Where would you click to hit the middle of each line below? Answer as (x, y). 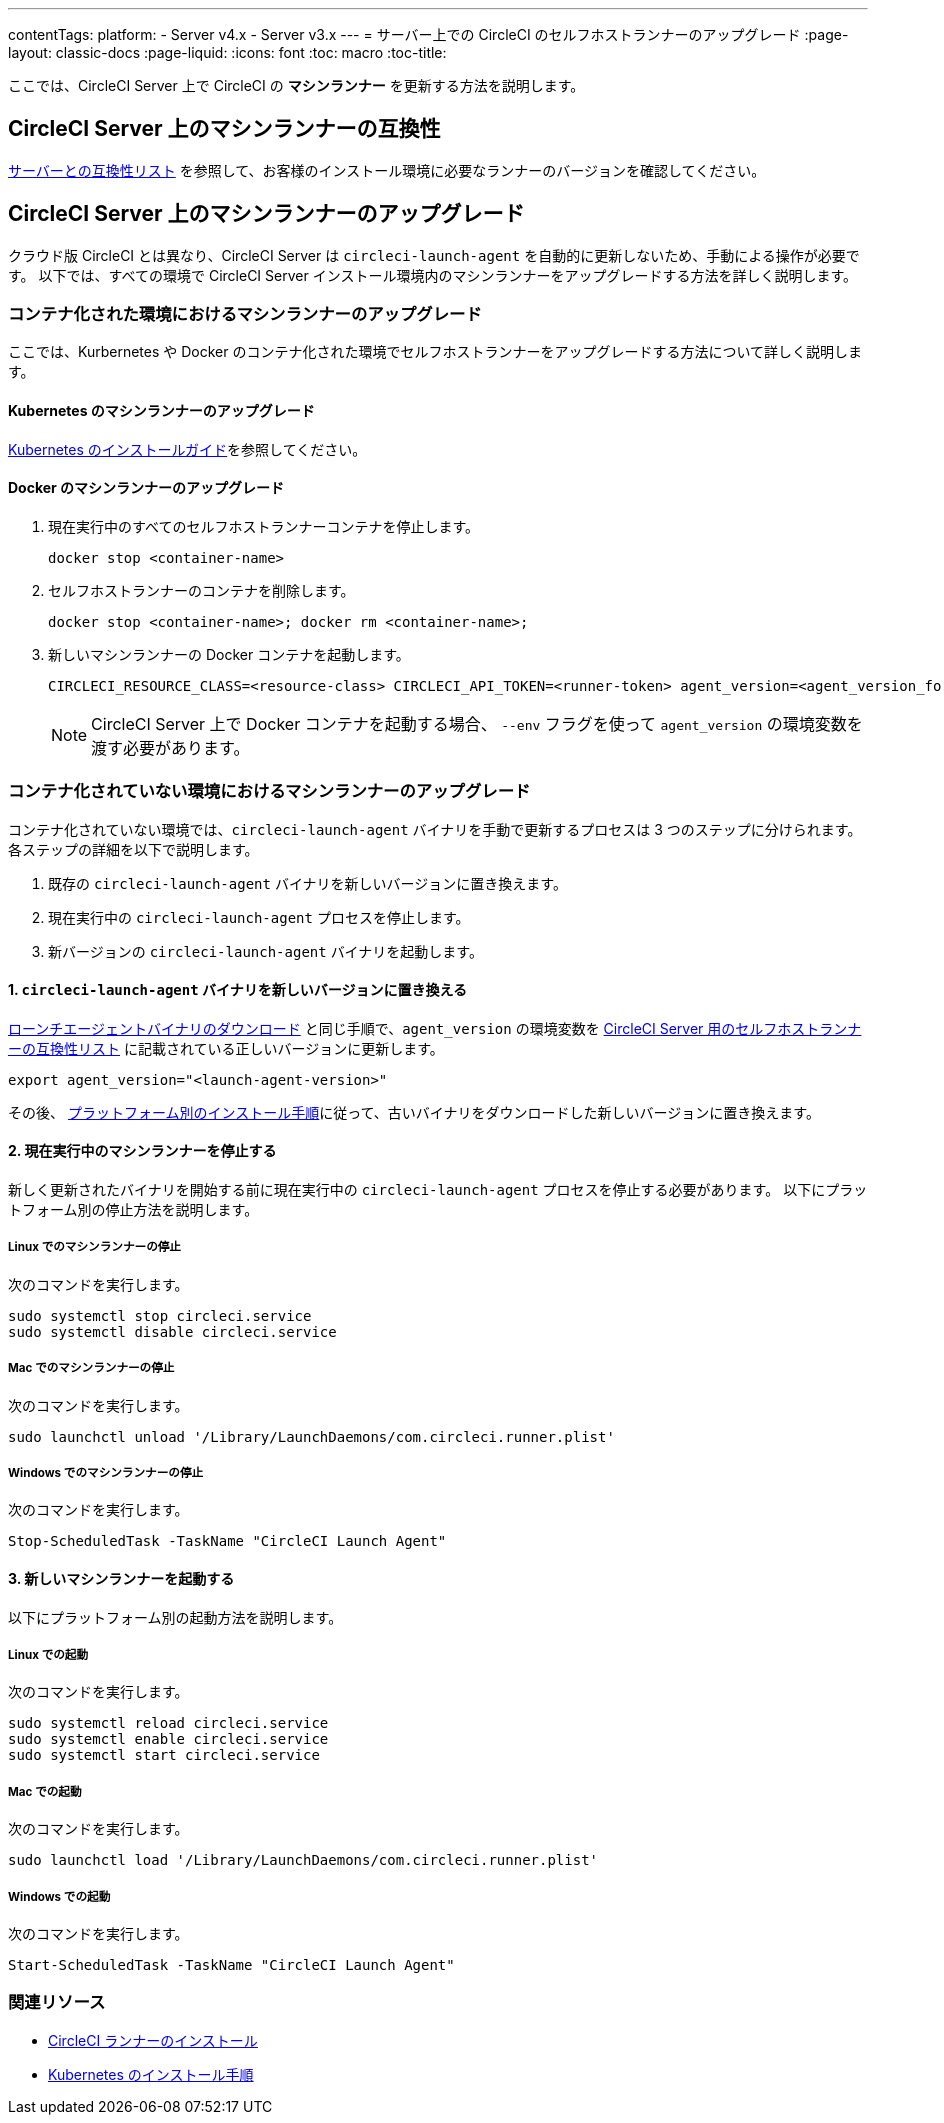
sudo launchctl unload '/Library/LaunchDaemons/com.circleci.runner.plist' (311, 1436)
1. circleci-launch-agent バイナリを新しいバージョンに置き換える (237, 990)
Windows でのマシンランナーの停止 (106, 1473)
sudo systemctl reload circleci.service (168, 1723)
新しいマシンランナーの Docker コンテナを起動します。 (229, 654)
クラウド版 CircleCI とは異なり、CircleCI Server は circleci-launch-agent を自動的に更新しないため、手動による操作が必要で (434, 255)
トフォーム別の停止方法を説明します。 (133, 1210)
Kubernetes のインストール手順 (151, 2074)
